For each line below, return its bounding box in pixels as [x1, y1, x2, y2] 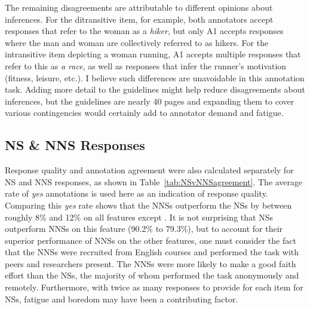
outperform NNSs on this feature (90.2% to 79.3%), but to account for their [5, 222, 283, 235]
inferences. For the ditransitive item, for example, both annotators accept [5, 13, 274, 25]
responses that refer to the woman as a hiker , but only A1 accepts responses [5, 25, 284, 37]
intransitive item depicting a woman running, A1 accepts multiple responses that [5, 48, 301, 60]
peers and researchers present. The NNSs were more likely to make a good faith [5, 257, 296, 270]
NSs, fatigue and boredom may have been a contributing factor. [5, 292, 238, 305]
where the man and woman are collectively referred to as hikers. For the [5, 36, 269, 48]
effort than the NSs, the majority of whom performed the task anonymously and [5, 269, 299, 282]
